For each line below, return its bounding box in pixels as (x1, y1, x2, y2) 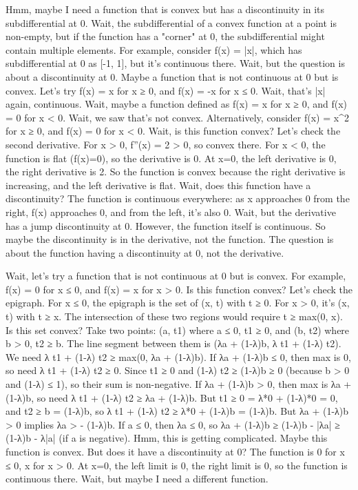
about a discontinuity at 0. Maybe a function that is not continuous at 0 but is (6, 69, 339, 84)
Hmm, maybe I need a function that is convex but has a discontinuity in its (6, 2, 325, 16)
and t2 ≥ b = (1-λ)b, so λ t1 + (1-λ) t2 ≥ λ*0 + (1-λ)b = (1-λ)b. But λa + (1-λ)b (6, 404, 349, 418)
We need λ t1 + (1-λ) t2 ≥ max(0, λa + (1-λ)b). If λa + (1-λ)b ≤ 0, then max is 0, (6, 349, 351, 364)
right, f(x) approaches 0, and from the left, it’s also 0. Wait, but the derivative (6, 204, 336, 219)
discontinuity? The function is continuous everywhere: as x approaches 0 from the (6, 191, 350, 206)
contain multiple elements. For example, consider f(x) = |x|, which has (6, 42, 302, 57)
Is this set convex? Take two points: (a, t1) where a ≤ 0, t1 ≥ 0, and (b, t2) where (6, 322, 350, 337)
